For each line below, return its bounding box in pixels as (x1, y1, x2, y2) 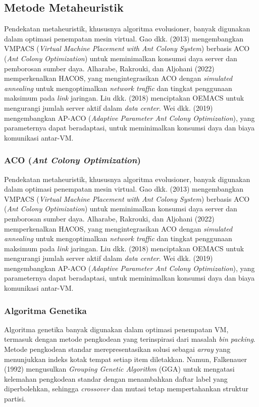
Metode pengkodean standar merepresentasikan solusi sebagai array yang (4, 344, 231, 354)
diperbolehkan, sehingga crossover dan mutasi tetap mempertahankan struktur (4, 383, 249, 394)
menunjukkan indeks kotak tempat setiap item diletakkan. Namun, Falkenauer (4, 353, 247, 364)
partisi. (4, 393, 26, 404)
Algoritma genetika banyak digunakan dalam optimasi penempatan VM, (4, 324, 229, 334)
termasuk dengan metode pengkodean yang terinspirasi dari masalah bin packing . (4, 334, 255, 344)
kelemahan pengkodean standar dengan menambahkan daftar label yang (4, 373, 228, 384)
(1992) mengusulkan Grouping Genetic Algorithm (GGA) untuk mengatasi (4, 364, 235, 374)
